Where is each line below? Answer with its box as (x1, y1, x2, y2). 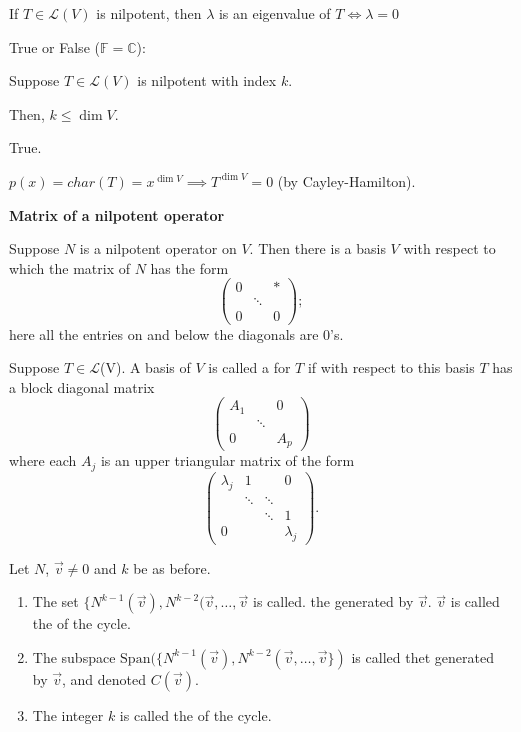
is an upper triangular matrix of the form (100, 450, 355, 471)
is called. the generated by (252, 591, 414, 612)
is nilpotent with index (137, 70, 277, 91)
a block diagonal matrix (9, 376, 155, 397)
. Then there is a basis (249, 238, 386, 259)
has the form (150, 257, 229, 278)
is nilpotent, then (96, 3, 202, 23)
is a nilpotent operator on (79, 238, 237, 259)
